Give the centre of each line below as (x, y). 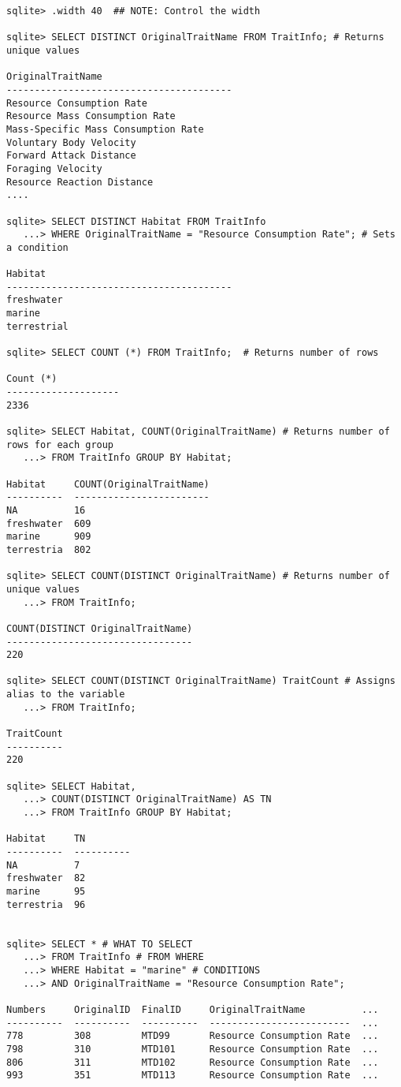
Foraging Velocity (54, 168)
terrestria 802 (49, 549)
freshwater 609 (49, 523)
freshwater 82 (46, 878)
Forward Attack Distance (71, 156)
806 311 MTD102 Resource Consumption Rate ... (193, 1062)
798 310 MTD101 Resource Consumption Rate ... (193, 1049)
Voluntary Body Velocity (71, 142)
